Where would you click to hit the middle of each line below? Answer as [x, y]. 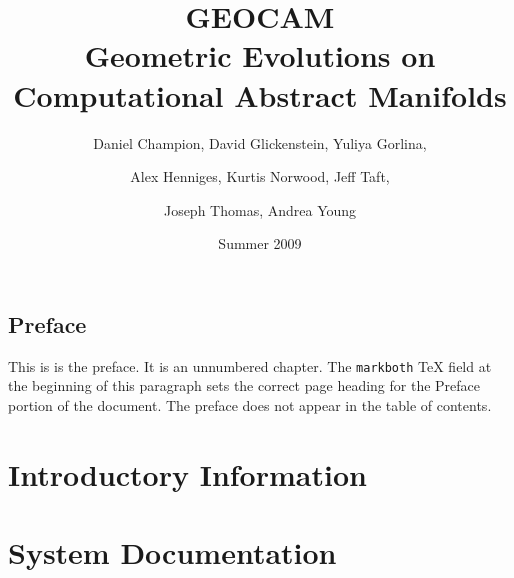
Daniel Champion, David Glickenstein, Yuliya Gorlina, [260, 142]
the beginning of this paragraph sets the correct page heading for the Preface [244, 385]
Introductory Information [187, 473]
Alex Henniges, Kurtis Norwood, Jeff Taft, [260, 176]
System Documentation [172, 552]
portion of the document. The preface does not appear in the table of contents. [250, 404]
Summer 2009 [260, 243]
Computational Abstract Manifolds [260, 94]
